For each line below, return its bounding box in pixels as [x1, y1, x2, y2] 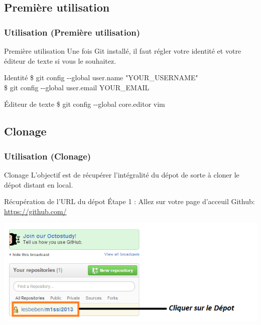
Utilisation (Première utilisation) [4, 26, 141, 38]
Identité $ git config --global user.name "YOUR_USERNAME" [4, 72, 198, 83]
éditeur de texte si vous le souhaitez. [4, 55, 116, 66]
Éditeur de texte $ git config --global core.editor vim [4, 99, 165, 109]
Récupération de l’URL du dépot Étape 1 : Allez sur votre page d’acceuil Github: [4, 196, 255, 207]
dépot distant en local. [4, 179, 73, 190]
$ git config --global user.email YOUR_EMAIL [4, 82, 150, 92]
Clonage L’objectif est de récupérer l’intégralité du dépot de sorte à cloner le [4, 169, 239, 180]
